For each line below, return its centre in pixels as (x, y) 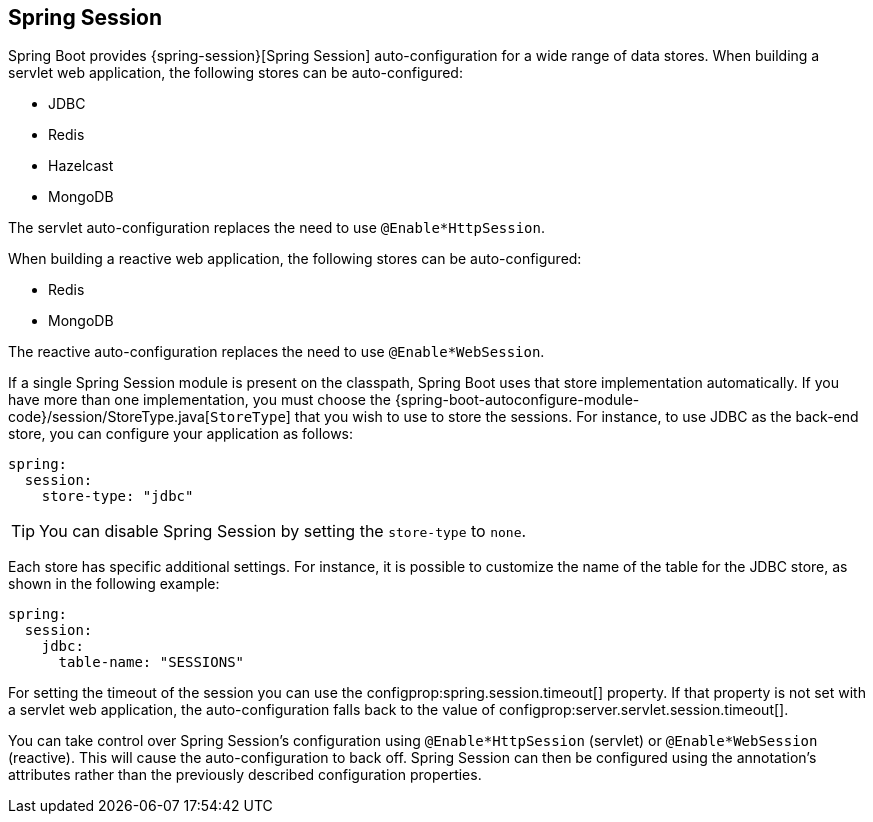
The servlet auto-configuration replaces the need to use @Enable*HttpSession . (277, 228)
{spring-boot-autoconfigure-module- (517, 400)
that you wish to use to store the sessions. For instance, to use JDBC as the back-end (576, 417)
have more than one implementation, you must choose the (199, 400)
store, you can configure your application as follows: (181, 434)
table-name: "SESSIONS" (151, 662)
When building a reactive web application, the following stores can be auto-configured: (295, 259)
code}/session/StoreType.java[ (109, 417)
